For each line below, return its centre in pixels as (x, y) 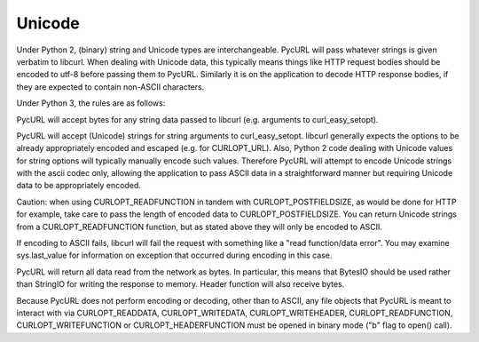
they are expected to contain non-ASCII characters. (110, 87)
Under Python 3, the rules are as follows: (91, 103)
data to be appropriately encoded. (79, 186)
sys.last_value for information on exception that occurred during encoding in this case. (174, 255)
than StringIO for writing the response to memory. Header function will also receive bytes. (181, 284)
